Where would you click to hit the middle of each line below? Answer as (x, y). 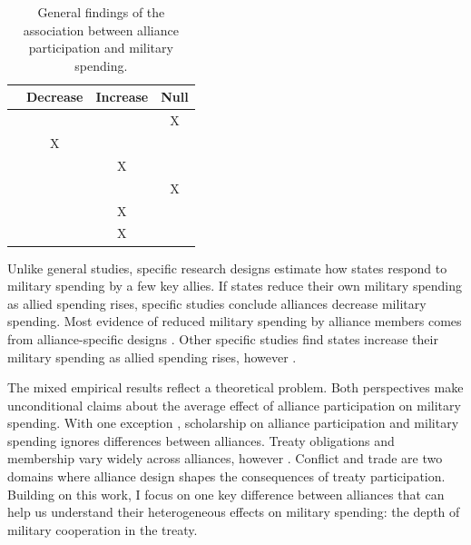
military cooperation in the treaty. (103, 529)
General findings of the (101, 12)
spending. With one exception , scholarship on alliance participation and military (233, 423)
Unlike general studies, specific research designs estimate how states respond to (227, 268)
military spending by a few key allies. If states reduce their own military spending (235, 286)
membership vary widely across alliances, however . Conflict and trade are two (225, 458)
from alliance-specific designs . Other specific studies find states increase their (223, 338)
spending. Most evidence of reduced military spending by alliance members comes (235, 321)
